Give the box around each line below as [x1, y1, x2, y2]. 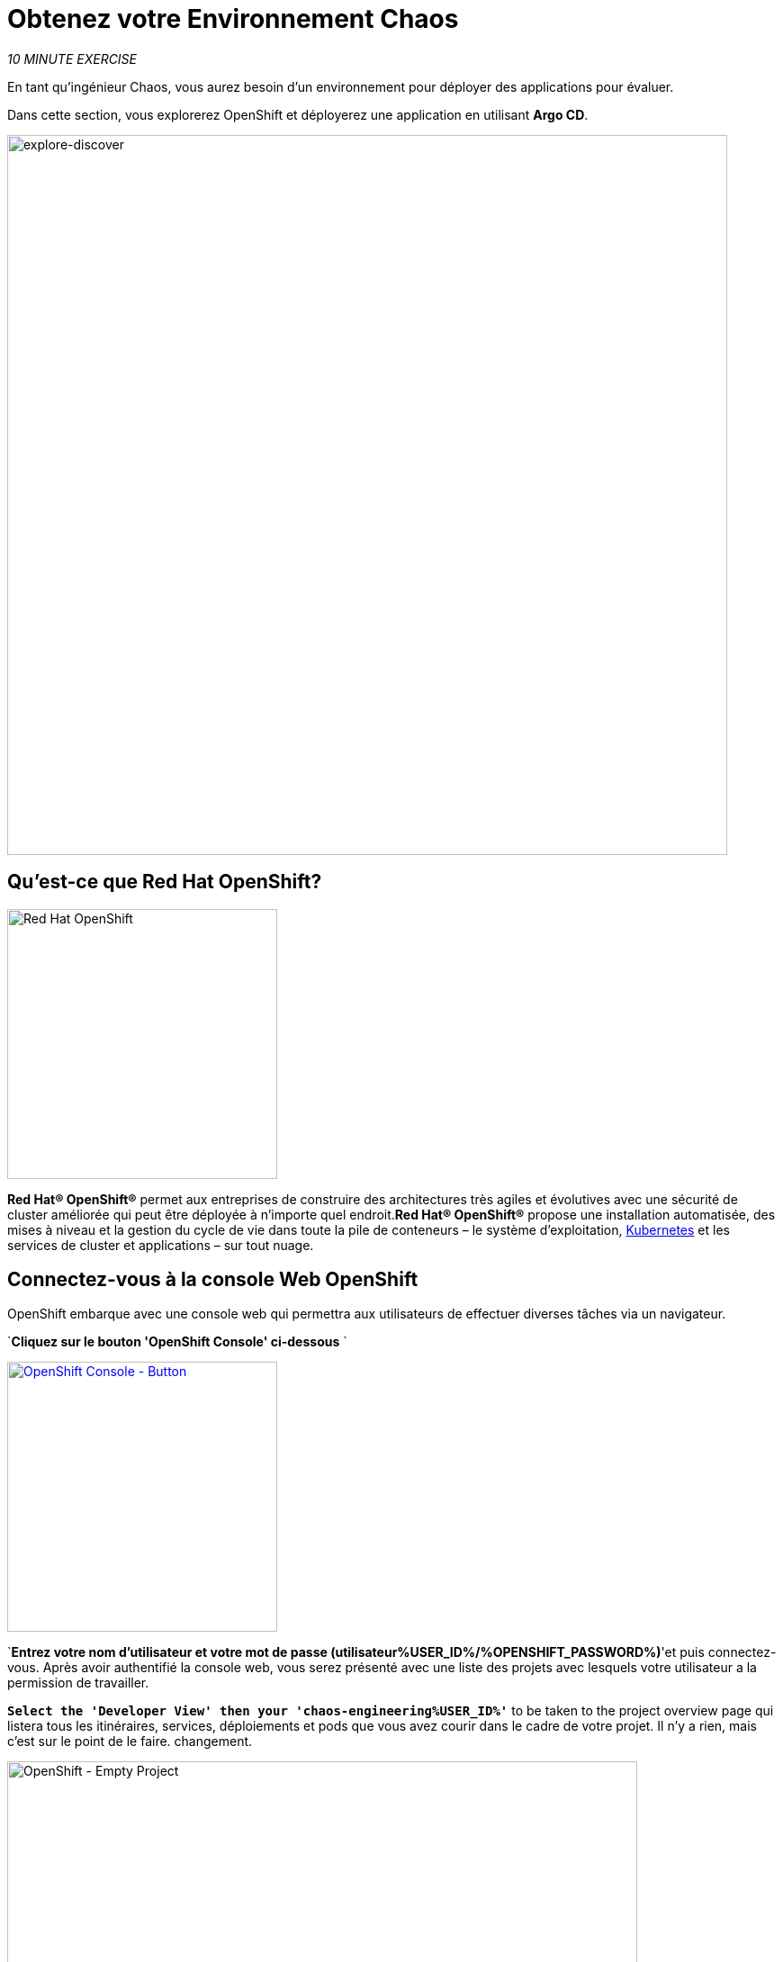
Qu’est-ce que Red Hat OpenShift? [7, 870, 322, 894]
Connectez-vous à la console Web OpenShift [7, 1268, 418, 1291]
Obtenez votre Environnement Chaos [7, 4, 459, 34]
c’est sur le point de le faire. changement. [7, 1733, 253, 1750]
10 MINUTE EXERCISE [7, 50, 138, 67]
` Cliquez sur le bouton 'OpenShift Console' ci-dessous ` [7, 1334, 347, 1350]
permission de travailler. [7, 1675, 149, 1691]
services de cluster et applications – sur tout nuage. [7, 1237, 314, 1253]
